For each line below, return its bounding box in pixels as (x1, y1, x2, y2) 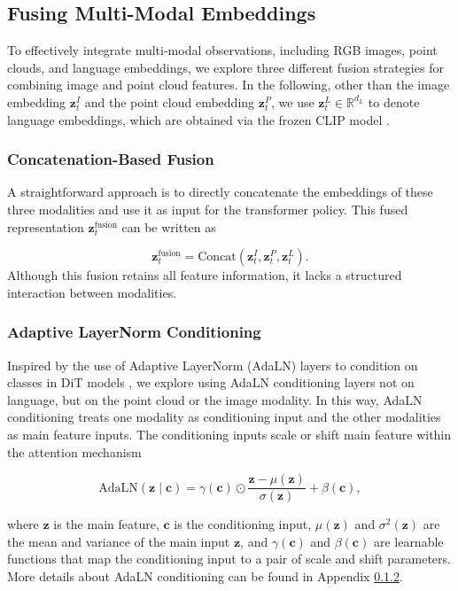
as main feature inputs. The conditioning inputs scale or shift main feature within (7, 424, 452, 443)
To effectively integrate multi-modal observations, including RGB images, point (7, 41, 438, 59)
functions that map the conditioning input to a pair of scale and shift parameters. (7, 549, 451, 568)
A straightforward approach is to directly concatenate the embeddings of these (7, 183, 433, 201)
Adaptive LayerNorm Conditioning (7, 321, 261, 343)
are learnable (373, 532, 444, 550)
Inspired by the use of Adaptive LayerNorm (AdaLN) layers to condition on (7, 355, 418, 374)
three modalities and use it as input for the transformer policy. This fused (7, 199, 408, 218)
